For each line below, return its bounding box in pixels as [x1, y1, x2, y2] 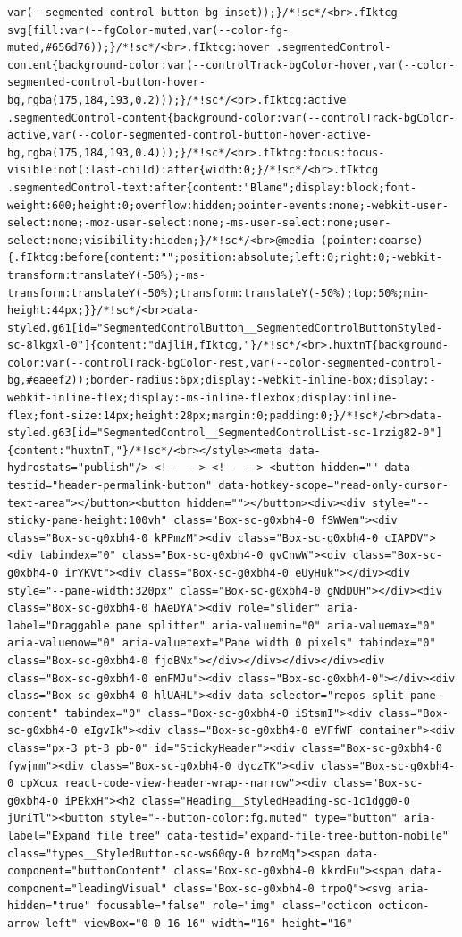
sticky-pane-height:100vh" [7, 514, 167, 528]
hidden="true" [7, 899, 91, 913]
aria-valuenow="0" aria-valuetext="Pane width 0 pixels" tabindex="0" [7, 637, 436, 650]
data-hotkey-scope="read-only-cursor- [218, 479, 449, 493]
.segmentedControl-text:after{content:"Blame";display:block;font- [7, 181, 417, 194]
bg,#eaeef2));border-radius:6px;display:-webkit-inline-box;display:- [7, 374, 436, 387]
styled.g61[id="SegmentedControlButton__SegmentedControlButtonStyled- [7, 321, 442, 334]
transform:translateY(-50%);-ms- [7, 268, 206, 282]
